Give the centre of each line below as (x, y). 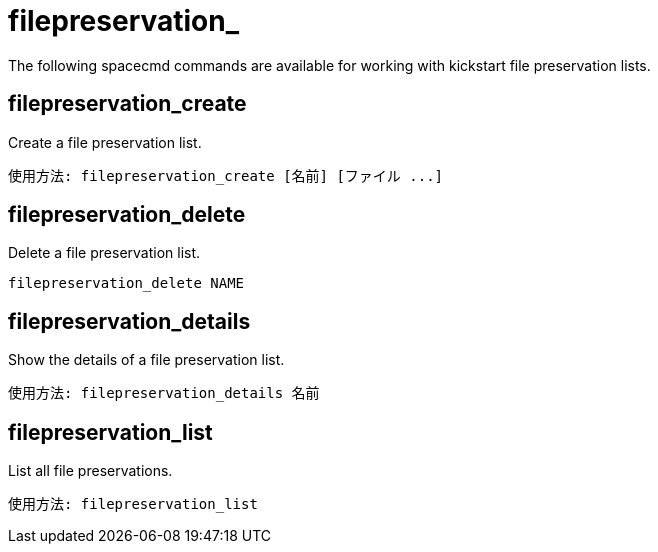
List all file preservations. (90, 471)
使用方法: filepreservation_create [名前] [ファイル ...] (226, 175)
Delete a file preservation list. (104, 253)
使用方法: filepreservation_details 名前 (164, 393)
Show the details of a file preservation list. (146, 360)
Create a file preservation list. (105, 142)
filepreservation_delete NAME (126, 283)
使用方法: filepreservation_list (133, 504)
